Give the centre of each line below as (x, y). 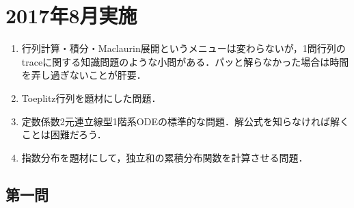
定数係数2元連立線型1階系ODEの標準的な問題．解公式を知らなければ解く (185, 121)
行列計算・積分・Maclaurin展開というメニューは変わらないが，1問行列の (183, 48)
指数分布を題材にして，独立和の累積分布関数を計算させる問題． (165, 157)
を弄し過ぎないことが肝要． (84, 75)
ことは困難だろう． (64, 134)
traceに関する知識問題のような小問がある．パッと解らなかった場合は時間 (185, 61)
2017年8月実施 (71, 15)
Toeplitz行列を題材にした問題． (91, 97)
